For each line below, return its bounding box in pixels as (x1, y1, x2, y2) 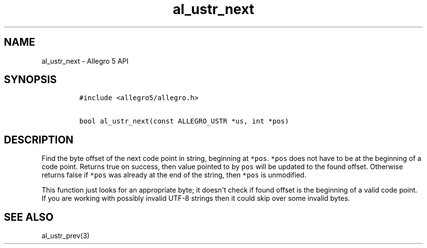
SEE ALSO (4, 211, 54, 223)
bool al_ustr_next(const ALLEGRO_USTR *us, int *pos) (79, 117, 289, 125)
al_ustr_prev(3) (41, 231, 90, 240)
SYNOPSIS (4, 73, 57, 86)
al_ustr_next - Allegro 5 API (41, 56, 129, 65)
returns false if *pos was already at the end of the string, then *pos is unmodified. (41, 171, 307, 179)
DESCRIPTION (4, 133, 74, 146)
